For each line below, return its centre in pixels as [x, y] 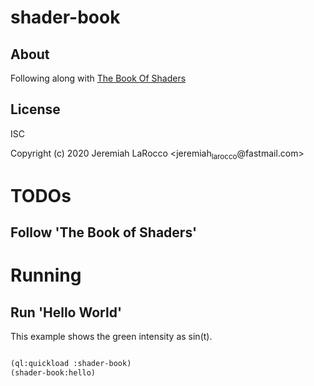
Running [46, 275]
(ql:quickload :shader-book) [71, 364]
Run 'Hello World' [66, 312]
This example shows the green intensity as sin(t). [111, 337]
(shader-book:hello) [53, 373]
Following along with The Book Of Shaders [98, 78]
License [35, 109]
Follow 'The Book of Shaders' [104, 232]
